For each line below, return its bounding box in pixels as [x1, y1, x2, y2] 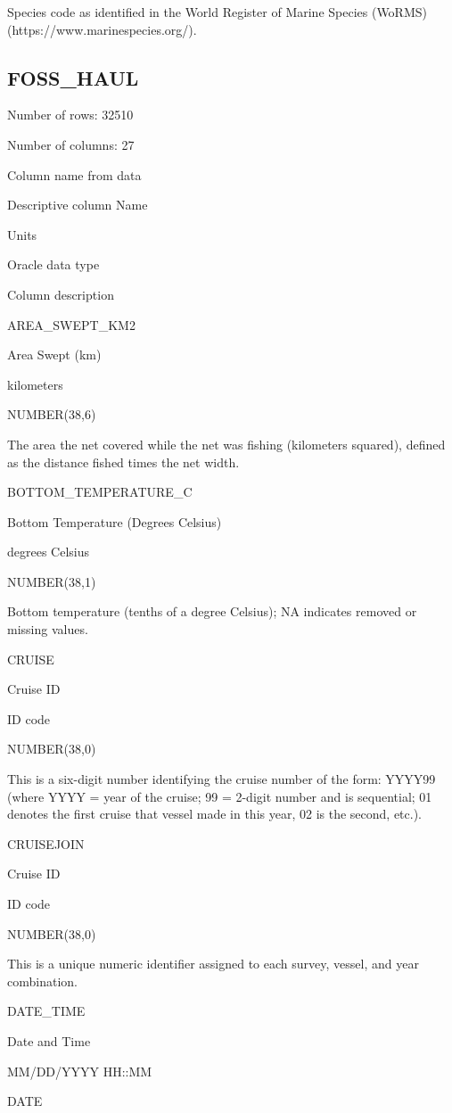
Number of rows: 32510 [7, 105, 134, 124]
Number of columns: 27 [7, 135, 135, 153]
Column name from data [7, 165, 142, 184]
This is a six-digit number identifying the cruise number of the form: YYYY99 [7, 770, 436, 788]
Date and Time [7, 1031, 91, 1050]
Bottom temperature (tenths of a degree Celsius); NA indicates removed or [7, 602, 417, 621]
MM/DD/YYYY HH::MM [7, 1061, 152, 1080]
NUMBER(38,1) [7, 572, 96, 590]
